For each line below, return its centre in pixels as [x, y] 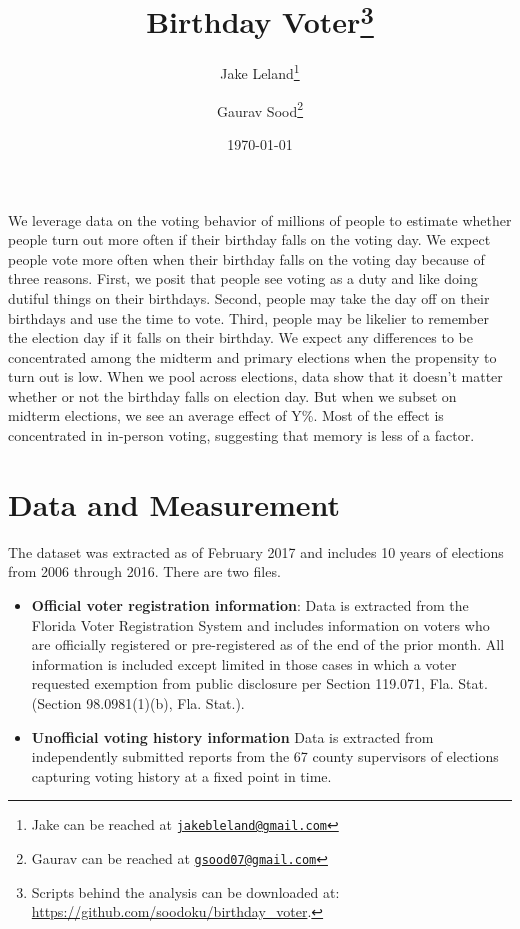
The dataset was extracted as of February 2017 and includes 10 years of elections [256, 551]
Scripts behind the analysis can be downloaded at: [185, 891]
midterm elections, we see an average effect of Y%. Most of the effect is [226, 415]
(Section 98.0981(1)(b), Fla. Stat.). [138, 702]
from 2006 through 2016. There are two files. [144, 571]
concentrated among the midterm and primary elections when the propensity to [252, 356]
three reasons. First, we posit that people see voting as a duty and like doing [243, 278]
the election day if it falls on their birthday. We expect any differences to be [240, 337]
